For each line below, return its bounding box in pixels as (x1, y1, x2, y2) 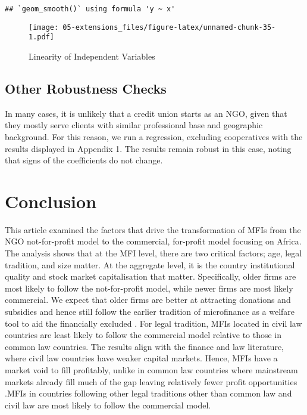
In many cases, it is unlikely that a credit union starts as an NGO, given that (5, 107, 287, 119)
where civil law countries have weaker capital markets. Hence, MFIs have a (5, 352, 278, 364)
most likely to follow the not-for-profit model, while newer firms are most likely (5, 281, 293, 294)
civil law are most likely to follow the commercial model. (5, 398, 211, 411)
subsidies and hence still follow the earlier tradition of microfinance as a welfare (5, 305, 295, 318)
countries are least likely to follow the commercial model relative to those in (5, 329, 282, 341)
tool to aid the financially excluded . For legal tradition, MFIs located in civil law (5, 317, 302, 329)
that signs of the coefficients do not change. (5, 154, 163, 166)
